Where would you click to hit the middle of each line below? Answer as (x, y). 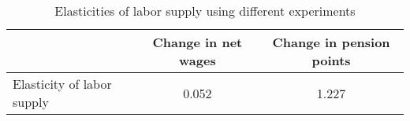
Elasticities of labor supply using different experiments (205, 11)
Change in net (198, 42)
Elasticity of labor (62, 84)
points (331, 60)
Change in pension (331, 42)
